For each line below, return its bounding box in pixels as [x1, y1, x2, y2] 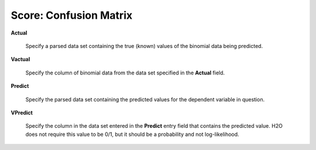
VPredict [11, 109, 33, 116]
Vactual [11, 56, 30, 63]
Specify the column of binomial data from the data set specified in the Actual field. [25, 69, 225, 76]
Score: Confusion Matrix [11, 9, 133, 22]
